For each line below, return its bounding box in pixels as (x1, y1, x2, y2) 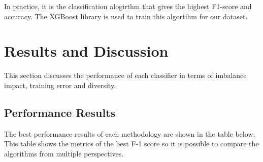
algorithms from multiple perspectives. (4, 148, 124, 158)
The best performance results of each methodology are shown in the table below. (4, 128, 255, 139)
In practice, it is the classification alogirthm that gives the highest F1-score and (4, 1, 252, 11)
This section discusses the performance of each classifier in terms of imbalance (4, 70, 247, 80)
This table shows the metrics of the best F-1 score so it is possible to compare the (4, 138, 259, 149)
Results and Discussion (4, 40, 169, 61)
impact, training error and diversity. (4, 79, 116, 90)
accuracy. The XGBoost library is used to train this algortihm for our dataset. (4, 11, 248, 21)
